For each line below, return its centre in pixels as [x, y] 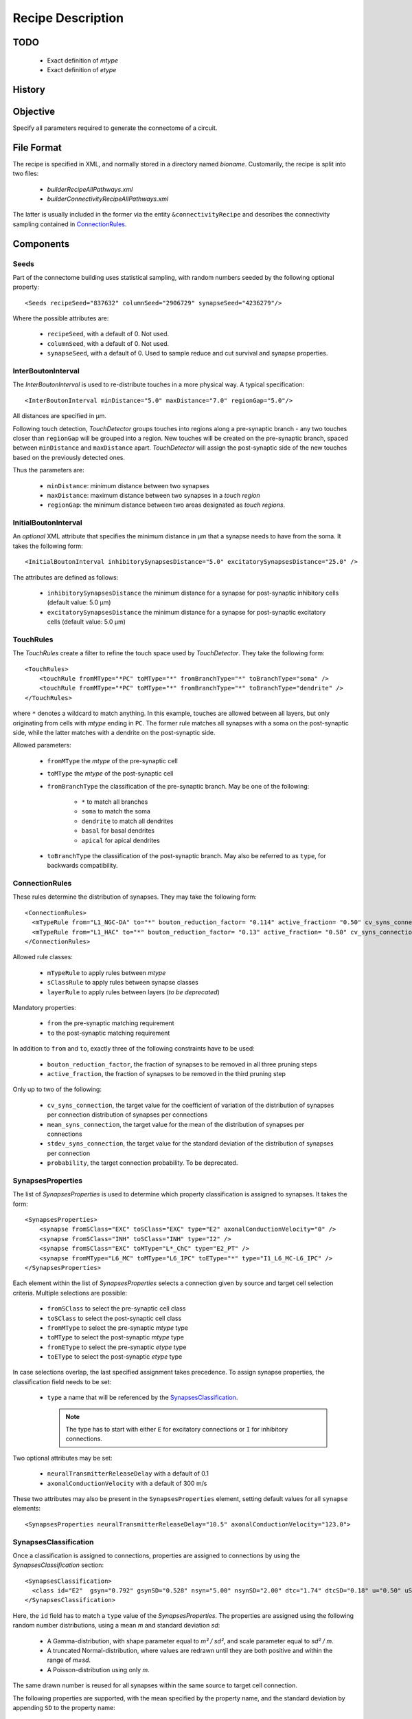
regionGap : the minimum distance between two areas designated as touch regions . [166, 505]
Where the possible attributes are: [61, 318]
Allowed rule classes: [43, 957]
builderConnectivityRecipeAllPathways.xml [108, 199]
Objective [34, 111]
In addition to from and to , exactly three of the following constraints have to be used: [134, 1049]
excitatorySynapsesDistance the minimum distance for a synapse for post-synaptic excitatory [186, 612]
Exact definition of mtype [83, 60]
